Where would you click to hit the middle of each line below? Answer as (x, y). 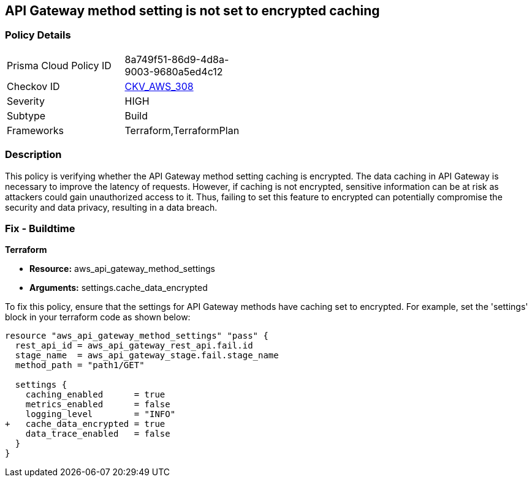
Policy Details (38, 35)
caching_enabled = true (95, 395)
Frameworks (35, 130)
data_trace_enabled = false (98, 434)
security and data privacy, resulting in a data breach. (111, 207)
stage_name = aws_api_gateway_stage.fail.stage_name (147, 356)
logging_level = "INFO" (101, 414)
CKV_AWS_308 (159, 86)
